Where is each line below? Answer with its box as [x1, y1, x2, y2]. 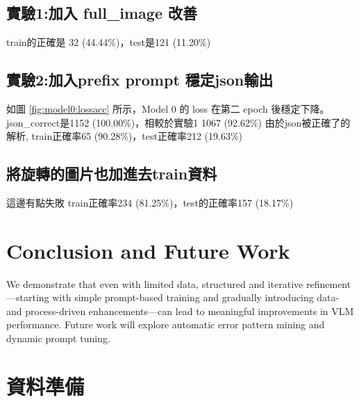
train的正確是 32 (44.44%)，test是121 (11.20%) [6, 35, 211, 49]
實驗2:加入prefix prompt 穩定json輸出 [6, 69, 274, 90]
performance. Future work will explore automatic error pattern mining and [6, 317, 325, 332]
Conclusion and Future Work [6, 236, 290, 264]
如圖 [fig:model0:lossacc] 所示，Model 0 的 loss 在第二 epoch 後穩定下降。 [6, 102, 330, 115]
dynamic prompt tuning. [6, 331, 110, 346]
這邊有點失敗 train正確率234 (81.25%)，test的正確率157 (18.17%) [6, 195, 294, 209]
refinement [306, 276, 351, 291]
